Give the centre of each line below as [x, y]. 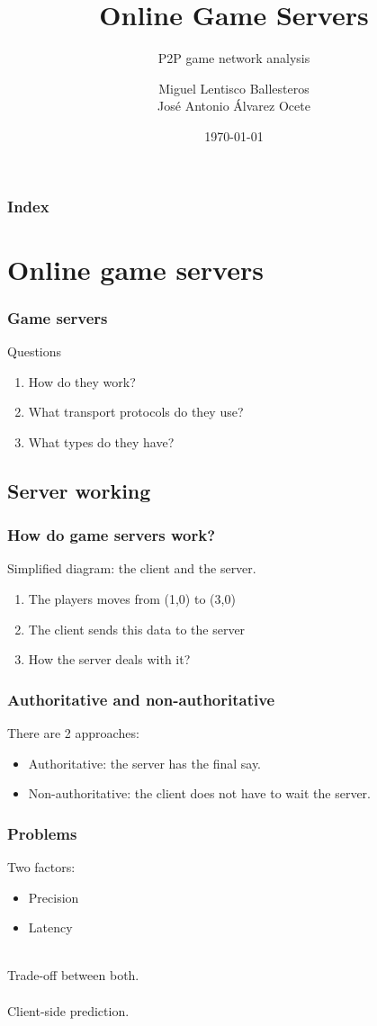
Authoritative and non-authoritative [141, 699]
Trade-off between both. [73, 975]
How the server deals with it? [109, 659]
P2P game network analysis [234, 58]
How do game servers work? [112, 535]
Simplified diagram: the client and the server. [132, 568]
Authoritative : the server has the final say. [144, 763]
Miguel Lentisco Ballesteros [234, 88]
